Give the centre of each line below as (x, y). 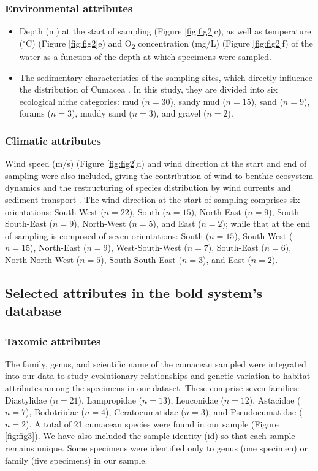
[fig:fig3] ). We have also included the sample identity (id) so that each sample (150, 436)
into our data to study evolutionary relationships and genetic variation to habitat (158, 376)
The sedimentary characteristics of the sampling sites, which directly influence (166, 77)
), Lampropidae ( (110, 400)
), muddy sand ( (102, 113)
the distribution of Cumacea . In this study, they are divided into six (149, 89)
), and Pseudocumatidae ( (254, 412)
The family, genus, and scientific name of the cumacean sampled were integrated (156, 363)
